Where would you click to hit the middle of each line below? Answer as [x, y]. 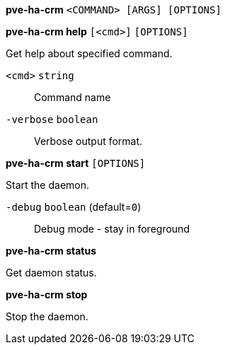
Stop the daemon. [47, 316]
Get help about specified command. [89, 53]
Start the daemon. [48, 185]
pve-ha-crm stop [47, 294]
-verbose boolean [52, 119]
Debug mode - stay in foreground [112, 229]
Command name [73, 97]
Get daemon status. [51, 273]
